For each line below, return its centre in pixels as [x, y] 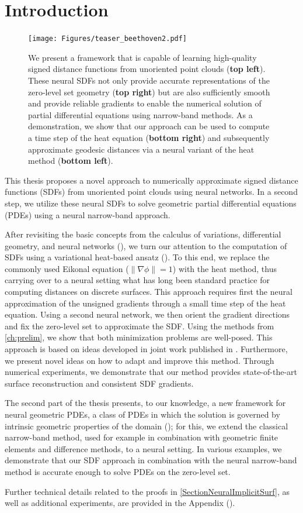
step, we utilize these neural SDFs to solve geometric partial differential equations [151, 203]
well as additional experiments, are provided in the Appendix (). [120, 503]
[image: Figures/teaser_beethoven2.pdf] [108, 39]
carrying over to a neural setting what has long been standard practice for [137, 280]
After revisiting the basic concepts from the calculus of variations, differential [143, 234]
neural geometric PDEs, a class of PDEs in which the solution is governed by [142, 414]
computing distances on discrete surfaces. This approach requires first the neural [149, 292]
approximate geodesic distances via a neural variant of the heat [141, 149]
